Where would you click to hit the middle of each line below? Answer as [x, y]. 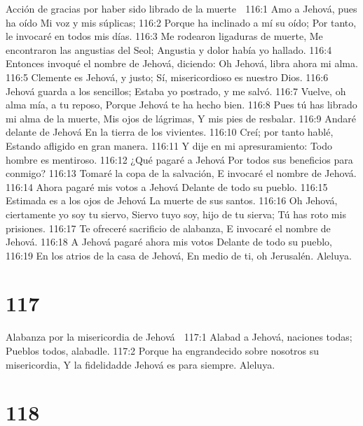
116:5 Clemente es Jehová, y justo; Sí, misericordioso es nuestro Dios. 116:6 [167, 77]
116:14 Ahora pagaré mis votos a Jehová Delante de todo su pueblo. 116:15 [167, 186]
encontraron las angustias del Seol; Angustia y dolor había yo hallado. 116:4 [169, 49]
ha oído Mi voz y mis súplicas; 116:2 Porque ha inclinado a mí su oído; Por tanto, [181, 22]
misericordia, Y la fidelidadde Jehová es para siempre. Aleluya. [141, 364]
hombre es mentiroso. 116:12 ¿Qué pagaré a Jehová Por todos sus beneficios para [179, 159]
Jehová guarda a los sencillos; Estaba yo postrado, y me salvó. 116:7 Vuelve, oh [176, 91]
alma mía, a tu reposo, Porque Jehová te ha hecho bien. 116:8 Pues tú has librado [181, 105]
